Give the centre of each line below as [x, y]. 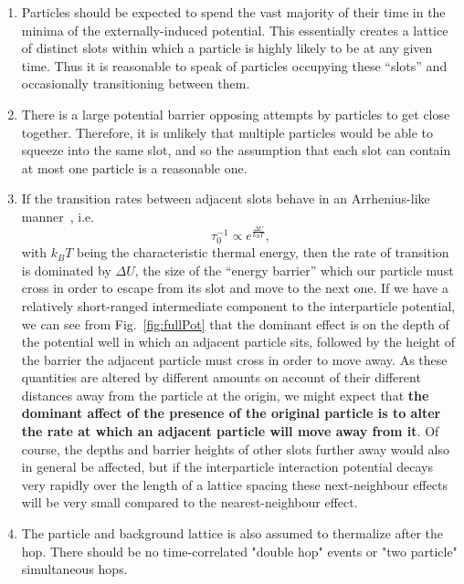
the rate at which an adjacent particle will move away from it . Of [230, 431]
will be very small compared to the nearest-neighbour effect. [190, 502]
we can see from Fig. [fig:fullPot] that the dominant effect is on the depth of [235, 323]
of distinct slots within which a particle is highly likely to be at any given [227, 48]
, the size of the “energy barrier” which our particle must [294, 270]
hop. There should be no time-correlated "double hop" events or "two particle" [239, 551]
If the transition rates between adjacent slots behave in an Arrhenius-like [226, 198]
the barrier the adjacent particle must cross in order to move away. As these [234, 359]
